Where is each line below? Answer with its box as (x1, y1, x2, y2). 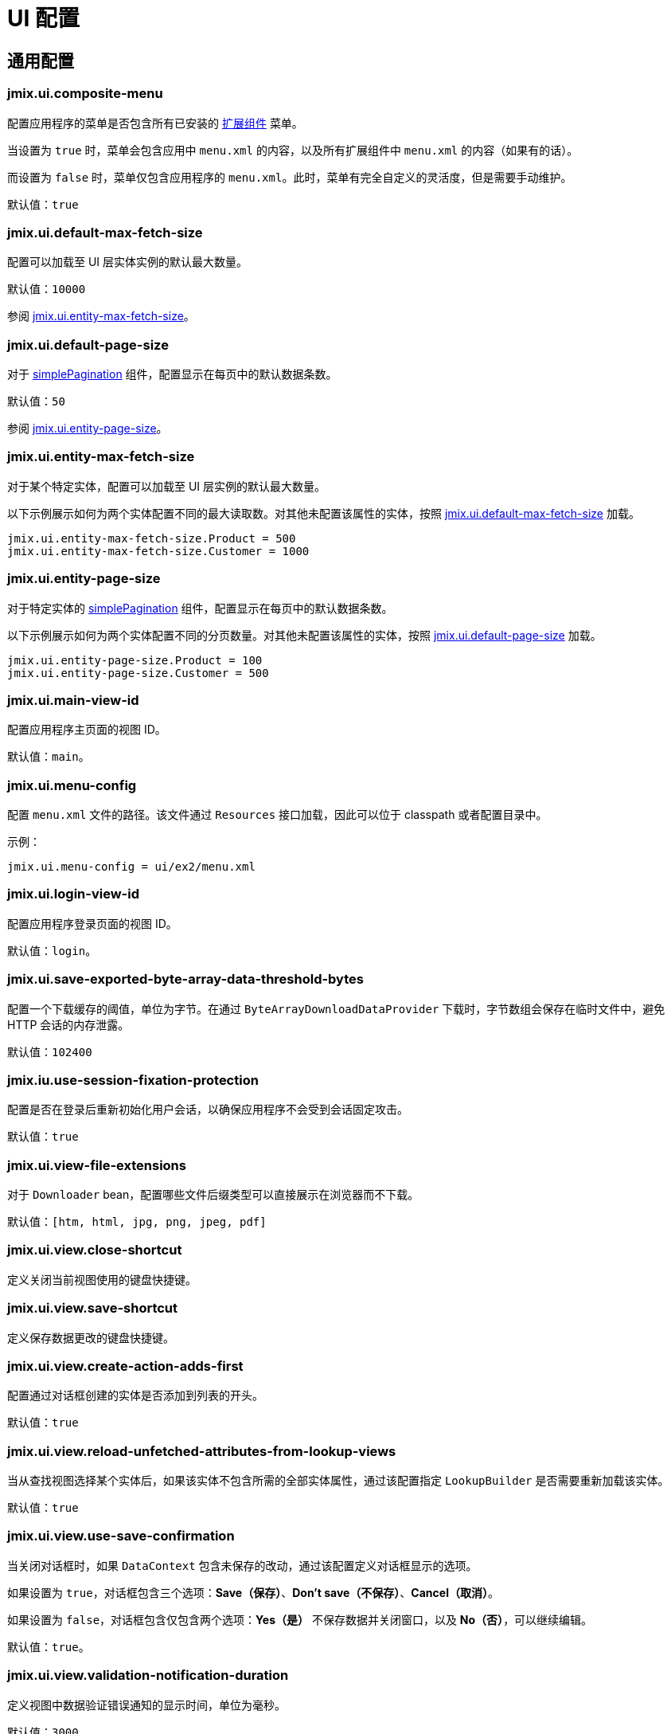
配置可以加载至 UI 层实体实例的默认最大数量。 (7, 255, 248, 269)
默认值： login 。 (7, 943, 97, 957)
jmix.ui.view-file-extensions (7, 1157, 186, 1173)
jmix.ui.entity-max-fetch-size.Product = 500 (7, 531, 296, 545)
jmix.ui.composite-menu (7, 85, 163, 102)
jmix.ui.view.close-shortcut (7, 1242, 182, 1258)
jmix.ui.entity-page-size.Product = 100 (7, 653, 263, 667)
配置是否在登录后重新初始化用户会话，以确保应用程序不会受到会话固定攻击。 (7, 1102, 408, 1117)
